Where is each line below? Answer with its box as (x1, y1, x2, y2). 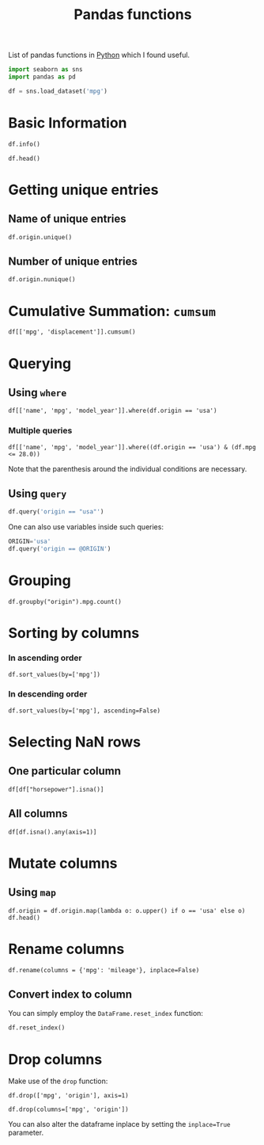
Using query (8, 487, 67, 501)
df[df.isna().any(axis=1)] (8, 828, 97, 836)
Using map (8, 886, 57, 899)
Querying (8, 354, 72, 372)
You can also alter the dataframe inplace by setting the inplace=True (8, 1120, 231, 1129)
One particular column (8, 765, 121, 778)
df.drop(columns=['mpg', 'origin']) (8, 1105, 129, 1114)
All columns (8, 807, 69, 821)
